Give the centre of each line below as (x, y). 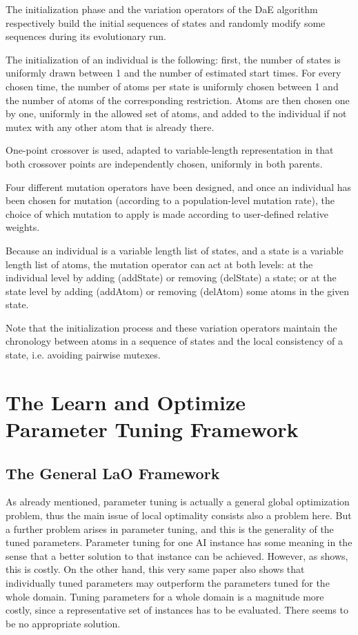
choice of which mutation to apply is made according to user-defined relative (167, 213)
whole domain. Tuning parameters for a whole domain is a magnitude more (165, 596)
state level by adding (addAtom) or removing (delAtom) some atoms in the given (178, 291)
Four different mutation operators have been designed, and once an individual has (179, 187)
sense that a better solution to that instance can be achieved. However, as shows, (177, 555)
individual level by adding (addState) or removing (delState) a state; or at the (171, 278)
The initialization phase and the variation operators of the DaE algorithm (162, 9)
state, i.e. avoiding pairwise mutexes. (83, 355)
